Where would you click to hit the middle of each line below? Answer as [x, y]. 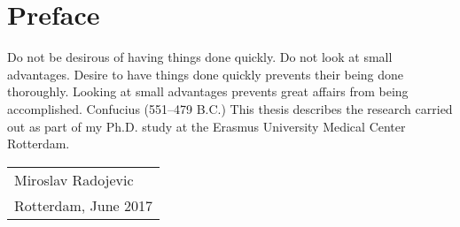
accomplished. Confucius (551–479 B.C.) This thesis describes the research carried [230, 108]
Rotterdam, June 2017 [84, 205]
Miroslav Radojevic [74, 179]
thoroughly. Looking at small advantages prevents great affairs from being [208, 91]
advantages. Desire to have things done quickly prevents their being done [206, 74]
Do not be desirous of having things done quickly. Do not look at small [200, 57]
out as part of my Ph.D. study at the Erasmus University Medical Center [207, 126]
